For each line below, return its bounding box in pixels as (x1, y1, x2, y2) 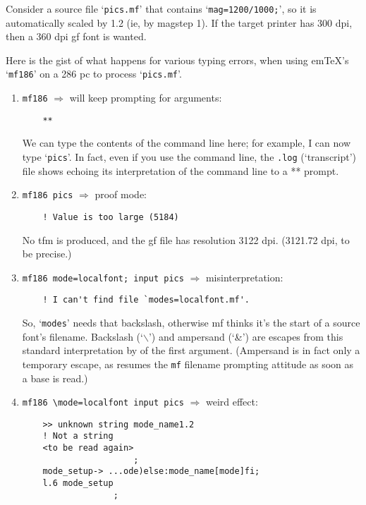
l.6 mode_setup (42, 478, 114, 489)
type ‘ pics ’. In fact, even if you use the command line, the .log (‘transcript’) (22, 150, 357, 164)
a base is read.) (22, 370, 88, 385)
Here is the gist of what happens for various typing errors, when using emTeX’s (6, 52, 349, 67)
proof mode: (94, 187, 147, 202)
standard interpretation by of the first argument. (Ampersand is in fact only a (22, 343, 360, 358)
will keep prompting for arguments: (69, 90, 222, 105)
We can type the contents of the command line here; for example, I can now (22, 135, 351, 150)
